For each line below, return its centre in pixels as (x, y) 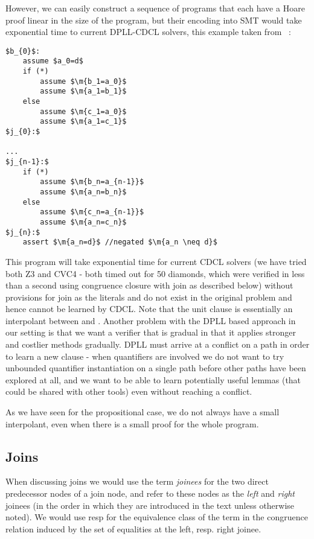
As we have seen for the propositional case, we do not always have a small (143, 412)
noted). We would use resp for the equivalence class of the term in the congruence (157, 517)
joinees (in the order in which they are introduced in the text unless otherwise (150, 505)
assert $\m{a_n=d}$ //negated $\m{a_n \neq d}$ (120, 242)
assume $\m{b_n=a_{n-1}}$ (92, 182)
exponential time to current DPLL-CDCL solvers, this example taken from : (148, 32)
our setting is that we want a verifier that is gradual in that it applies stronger (151, 332)
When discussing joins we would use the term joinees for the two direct (137, 481)
